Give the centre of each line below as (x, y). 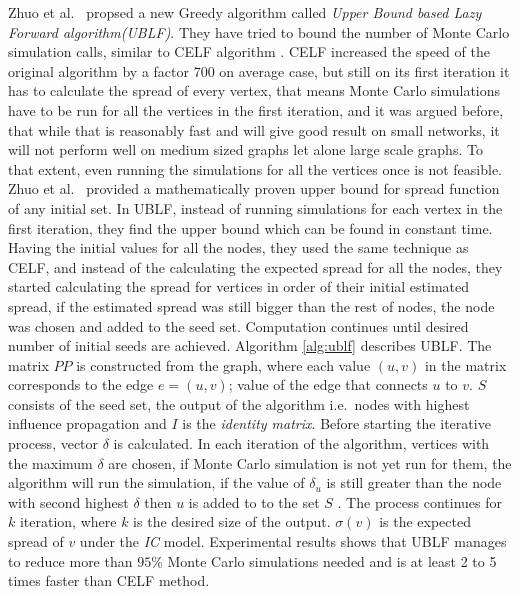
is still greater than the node (414, 482)
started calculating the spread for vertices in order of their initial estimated (239, 286)
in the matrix (465, 364)
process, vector (53, 443)
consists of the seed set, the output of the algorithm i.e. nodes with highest (239, 403)
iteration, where (68, 521)
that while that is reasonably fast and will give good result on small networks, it (254, 129)
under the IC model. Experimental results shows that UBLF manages (293, 541)
